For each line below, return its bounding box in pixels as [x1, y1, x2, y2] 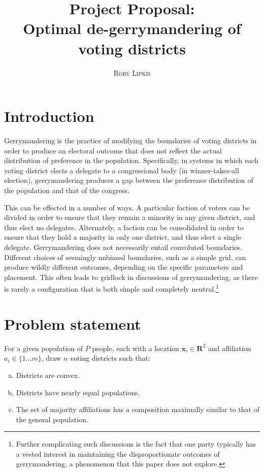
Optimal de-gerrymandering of [23, 18, 241, 39]
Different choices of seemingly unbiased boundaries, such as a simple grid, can [4, 251, 246, 262]
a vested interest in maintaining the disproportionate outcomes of [16, 448, 220, 459]
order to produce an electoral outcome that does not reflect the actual [4, 145, 222, 155]
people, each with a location [92, 342, 179, 353]
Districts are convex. [16, 369, 80, 380]
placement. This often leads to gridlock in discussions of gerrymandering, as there [4, 271, 258, 282]
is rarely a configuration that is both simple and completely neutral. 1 [4, 282, 219, 294]
